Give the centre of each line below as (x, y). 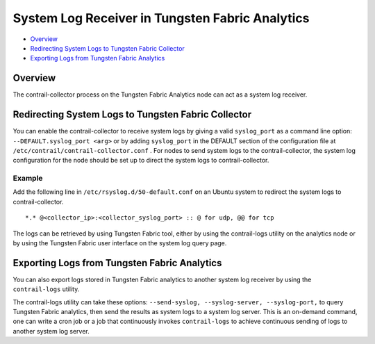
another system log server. (51, 331)
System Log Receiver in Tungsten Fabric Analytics (161, 18)
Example (28, 179)
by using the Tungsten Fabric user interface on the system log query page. (120, 243)
